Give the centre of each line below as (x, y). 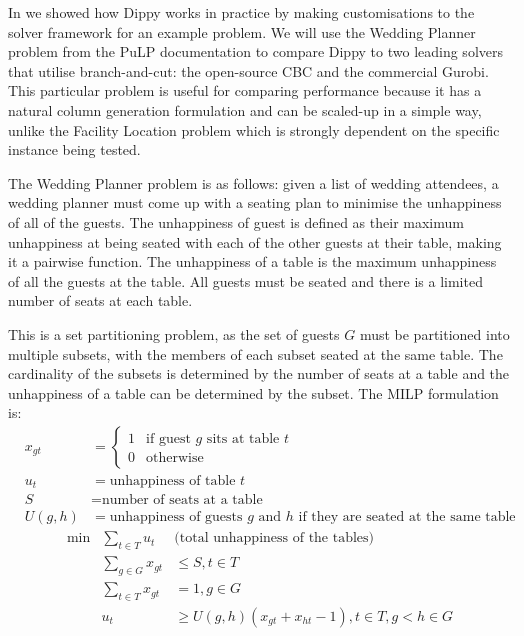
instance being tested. (74, 149)
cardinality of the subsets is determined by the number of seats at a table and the (259, 373)
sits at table (243, 438)
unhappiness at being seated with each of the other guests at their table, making (255, 241)
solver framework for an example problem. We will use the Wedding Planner (242, 31)
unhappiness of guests (176, 517)
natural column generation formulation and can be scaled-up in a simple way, (245, 109)
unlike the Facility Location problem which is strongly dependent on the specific (254, 129)
